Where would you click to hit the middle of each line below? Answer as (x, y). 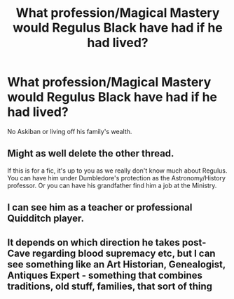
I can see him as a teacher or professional (100, 207)
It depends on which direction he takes (94, 242)
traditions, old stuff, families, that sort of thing (110, 286)
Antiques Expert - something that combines (105, 275)
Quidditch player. (46, 219)
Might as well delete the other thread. (91, 153)
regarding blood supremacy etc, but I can (124, 253)
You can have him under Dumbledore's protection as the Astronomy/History (117, 178)
